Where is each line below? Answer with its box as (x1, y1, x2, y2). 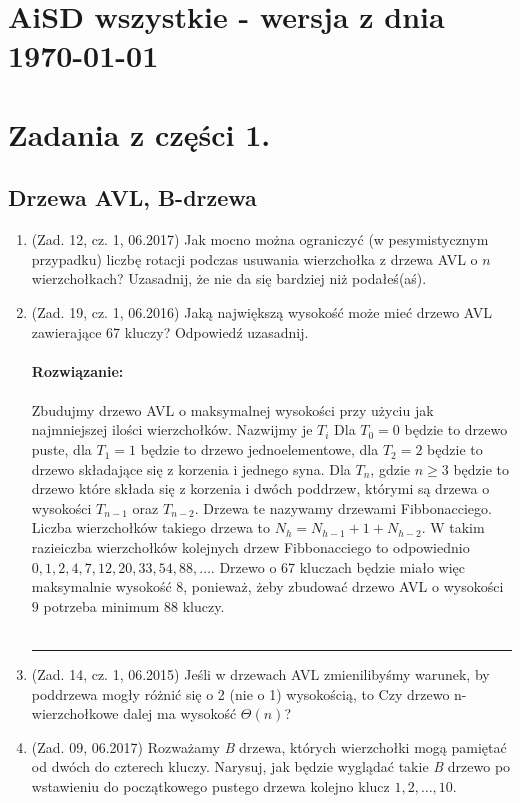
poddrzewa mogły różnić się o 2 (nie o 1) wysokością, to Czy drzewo (31, 683, 450, 704)
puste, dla (31, 439, 92, 460)
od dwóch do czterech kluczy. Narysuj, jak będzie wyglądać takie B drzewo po (31, 756, 511, 777)
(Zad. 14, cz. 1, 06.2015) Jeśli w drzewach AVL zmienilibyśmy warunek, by (31, 664, 490, 685)
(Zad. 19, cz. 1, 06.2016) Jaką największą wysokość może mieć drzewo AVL (31, 301, 493, 322)
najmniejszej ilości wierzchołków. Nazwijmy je (31, 419, 313, 440)
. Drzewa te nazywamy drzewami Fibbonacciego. (194, 497, 492, 518)
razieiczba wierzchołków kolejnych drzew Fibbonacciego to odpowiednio (31, 537, 470, 558)
